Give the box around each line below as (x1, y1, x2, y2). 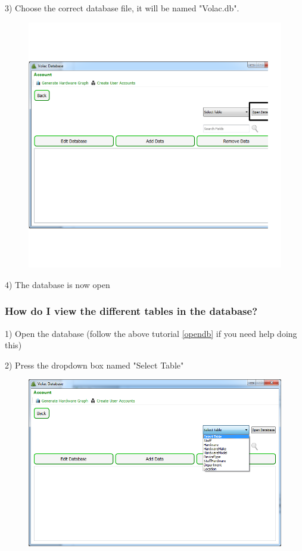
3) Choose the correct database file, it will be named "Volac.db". (5, 2, 239, 14)
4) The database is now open (5, 278, 110, 290)
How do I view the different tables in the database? (5, 304, 258, 318)
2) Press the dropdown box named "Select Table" (5, 358, 184, 371)
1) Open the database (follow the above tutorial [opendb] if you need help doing (5, 327, 297, 339)
